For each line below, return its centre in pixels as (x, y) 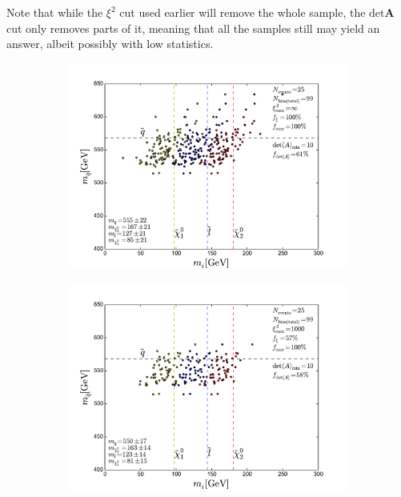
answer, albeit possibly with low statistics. (110, 44)
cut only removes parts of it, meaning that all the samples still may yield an (193, 28)
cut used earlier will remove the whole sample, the (243, 12)
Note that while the (55, 12)
